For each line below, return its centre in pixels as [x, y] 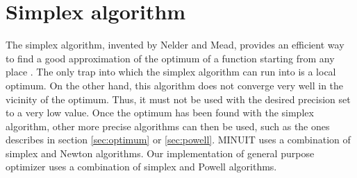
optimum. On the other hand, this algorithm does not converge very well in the [175, 85]
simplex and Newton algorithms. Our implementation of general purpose [160, 153]
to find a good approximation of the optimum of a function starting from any [170, 58]
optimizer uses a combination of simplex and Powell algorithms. [141, 167]
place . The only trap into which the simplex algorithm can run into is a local [171, 72]
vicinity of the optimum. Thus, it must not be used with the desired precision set [178, 99]
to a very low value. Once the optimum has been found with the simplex [160, 113]
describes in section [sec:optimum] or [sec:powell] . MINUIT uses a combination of [178, 140]
